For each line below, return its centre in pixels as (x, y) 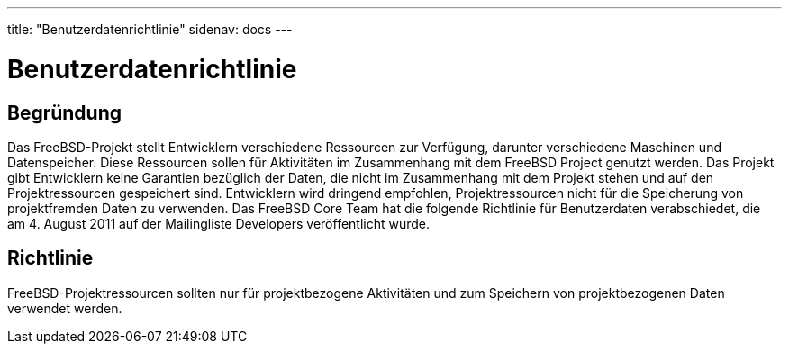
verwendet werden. (65, 308)
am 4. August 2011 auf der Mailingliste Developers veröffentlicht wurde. (219, 223)
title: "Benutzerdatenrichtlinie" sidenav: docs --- (150, 29)
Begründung (65, 112)
